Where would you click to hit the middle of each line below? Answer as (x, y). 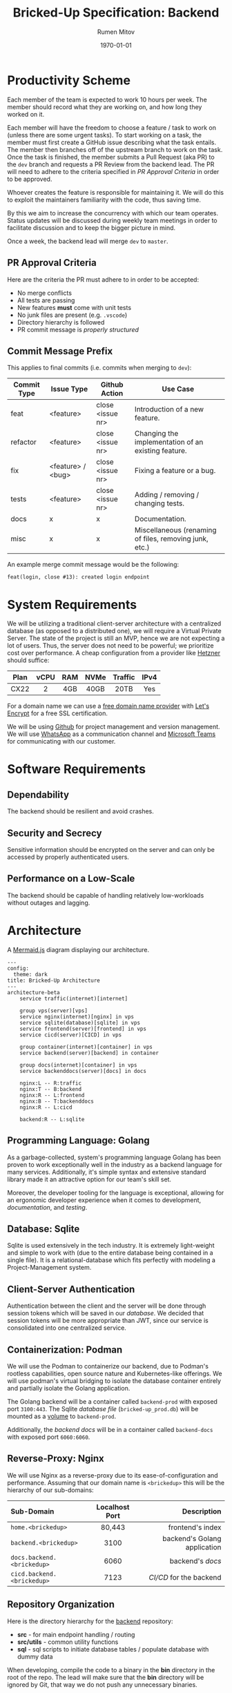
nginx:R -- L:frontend (52, 1095)
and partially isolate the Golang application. (69, 1389)
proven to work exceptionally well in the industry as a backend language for (115, 1164)
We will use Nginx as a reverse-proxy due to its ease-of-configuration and (113, 1475)
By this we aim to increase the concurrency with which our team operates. (113, 213)
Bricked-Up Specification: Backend (116, 13)
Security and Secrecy (55, 833)
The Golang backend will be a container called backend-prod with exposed (112, 1402)
